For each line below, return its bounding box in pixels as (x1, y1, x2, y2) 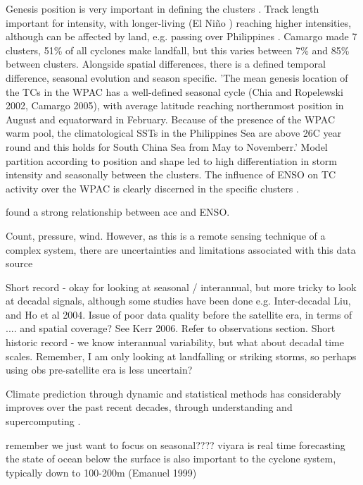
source (6, 256, 33, 271)
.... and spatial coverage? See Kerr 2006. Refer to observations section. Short (6, 321, 336, 336)
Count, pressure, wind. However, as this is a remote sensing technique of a (6, 228, 326, 242)
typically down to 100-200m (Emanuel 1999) (6, 465, 197, 479)
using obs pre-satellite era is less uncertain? (6, 362, 193, 377)
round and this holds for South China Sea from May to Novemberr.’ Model (6, 139, 328, 154)
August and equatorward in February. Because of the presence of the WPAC (6, 111, 336, 126)
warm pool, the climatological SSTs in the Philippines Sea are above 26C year (6, 125, 342, 140)
